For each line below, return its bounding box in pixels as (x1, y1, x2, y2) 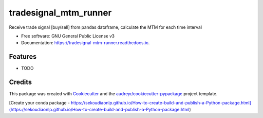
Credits (9, 78, 32, 86)
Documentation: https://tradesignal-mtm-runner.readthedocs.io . (21, 40, 150, 46)
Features (9, 52, 37, 61)
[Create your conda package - (9, 100, 70, 105)
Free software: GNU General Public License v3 (21, 33, 115, 39)
